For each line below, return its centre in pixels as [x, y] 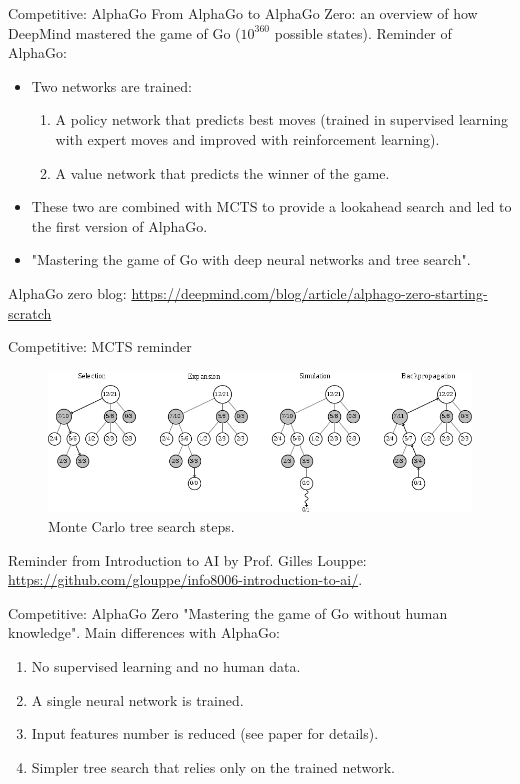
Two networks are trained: [111, 85]
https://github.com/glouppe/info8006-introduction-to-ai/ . [185, 579]
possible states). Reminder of [363, 32]
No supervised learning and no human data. [166, 665]
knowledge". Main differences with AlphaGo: [144, 632]
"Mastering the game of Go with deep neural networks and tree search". [251, 259]
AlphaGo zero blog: [67, 292]
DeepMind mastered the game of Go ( [124, 32]
